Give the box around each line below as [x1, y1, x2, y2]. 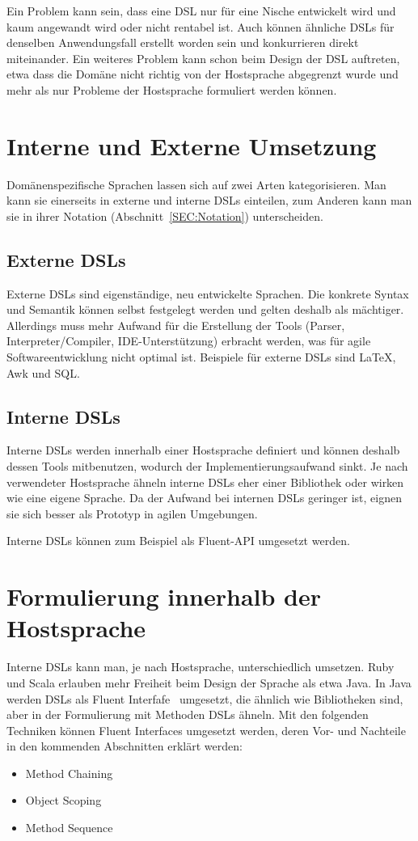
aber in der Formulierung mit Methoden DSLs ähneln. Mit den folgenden [6, 706, 369, 723]
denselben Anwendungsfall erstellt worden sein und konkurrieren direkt [6, 34, 359, 51]
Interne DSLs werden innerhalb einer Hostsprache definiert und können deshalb [6, 442, 400, 459]
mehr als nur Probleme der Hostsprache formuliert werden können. [6, 81, 337, 98]
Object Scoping [25, 792, 102, 809]
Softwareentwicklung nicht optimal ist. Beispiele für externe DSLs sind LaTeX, [6, 349, 396, 366]
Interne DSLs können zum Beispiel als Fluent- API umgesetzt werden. [6, 532, 350, 549]
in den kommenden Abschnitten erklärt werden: [6, 737, 243, 754]
